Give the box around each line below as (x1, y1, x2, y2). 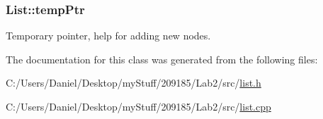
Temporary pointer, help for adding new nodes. (6, 28, 211, 43)
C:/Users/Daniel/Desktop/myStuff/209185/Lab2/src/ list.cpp (6, 99, 271, 113)
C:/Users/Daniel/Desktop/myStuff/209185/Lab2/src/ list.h (6, 75, 261, 90)
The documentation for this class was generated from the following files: (6, 51, 318, 66)
